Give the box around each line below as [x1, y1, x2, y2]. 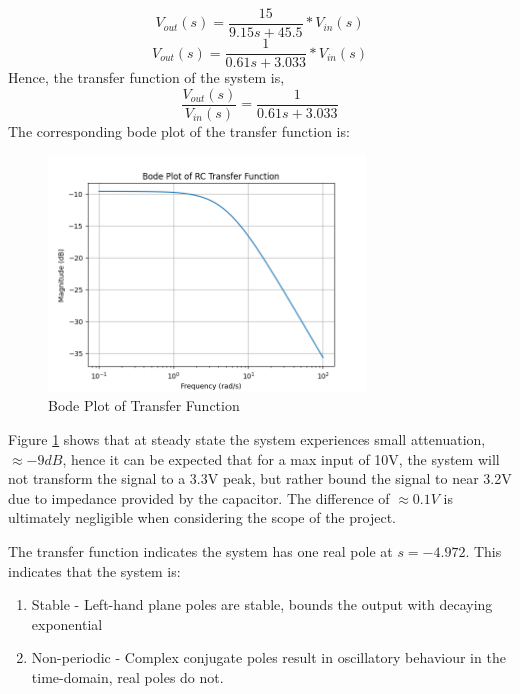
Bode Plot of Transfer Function [48, 395, 240, 416]
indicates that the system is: [8, 560, 181, 581]
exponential [31, 613, 103, 634]
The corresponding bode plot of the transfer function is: [8, 120, 350, 141]
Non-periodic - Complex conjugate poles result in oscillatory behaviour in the [31, 647, 506, 668]
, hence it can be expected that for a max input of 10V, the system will [62, 448, 500, 469]
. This [465, 541, 502, 562]
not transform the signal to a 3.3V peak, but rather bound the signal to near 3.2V [8, 468, 512, 489]
